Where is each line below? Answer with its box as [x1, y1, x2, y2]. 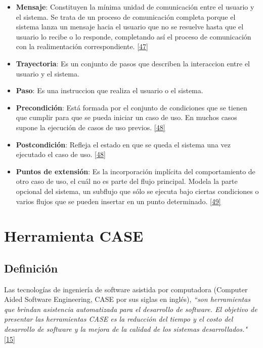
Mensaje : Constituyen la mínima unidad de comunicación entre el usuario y [16, 2, 254, 12]
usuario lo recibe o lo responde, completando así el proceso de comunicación [16, 31, 251, 42]
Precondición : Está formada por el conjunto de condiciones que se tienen [16, 102, 247, 112]
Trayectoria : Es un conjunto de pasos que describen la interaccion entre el [16, 58, 250, 68]
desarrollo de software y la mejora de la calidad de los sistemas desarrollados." [4, 324, 247, 334]
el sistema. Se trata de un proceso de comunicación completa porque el [16, 11, 236, 22]
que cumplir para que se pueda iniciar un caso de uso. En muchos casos [16, 112, 237, 123]
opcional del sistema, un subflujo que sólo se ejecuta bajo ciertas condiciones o [16, 185, 259, 196]
